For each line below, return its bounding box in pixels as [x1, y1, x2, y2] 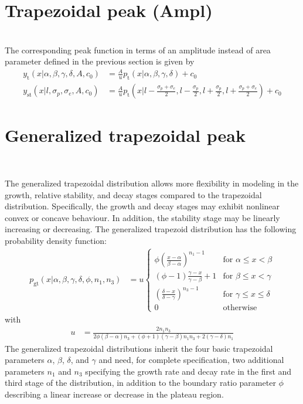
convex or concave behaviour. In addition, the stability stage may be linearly [5, 211, 280, 223]
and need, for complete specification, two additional [98, 354, 284, 366]
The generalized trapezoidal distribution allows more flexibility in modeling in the [5, 177, 299, 189]
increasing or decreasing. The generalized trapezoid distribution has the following [5, 223, 297, 235]
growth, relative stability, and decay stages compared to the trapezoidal [5, 188, 262, 201]
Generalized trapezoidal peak [5, 123, 246, 147]
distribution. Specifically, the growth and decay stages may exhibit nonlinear [5, 200, 280, 212]
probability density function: [5, 234, 107, 246]
